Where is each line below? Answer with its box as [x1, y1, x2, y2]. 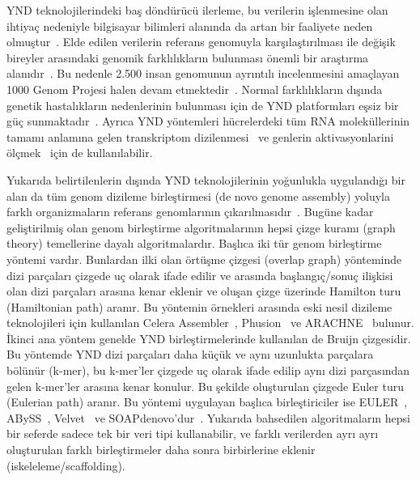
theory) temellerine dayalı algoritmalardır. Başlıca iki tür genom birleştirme [6, 235, 382, 252]
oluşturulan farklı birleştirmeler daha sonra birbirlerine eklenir [6, 441, 316, 458]
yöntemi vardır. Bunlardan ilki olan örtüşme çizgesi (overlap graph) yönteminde [6, 250, 402, 267]
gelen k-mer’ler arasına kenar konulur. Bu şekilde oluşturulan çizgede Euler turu [6, 377, 404, 394]
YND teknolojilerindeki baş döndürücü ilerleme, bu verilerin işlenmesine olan [6, 2, 388, 18]
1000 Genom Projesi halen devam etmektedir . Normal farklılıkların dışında [6, 80, 383, 97]
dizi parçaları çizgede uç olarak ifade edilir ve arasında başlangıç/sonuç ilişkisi [6, 266, 393, 283]
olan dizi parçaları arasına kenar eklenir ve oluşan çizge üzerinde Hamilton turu [6, 282, 401, 299]
